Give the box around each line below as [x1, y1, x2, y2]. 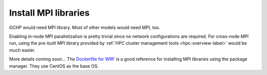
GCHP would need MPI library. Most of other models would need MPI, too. [9, 25, 160, 30]
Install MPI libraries [9, 7, 90, 18]
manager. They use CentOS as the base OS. [9, 63, 99, 69]
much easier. [9, 47, 36, 53]
